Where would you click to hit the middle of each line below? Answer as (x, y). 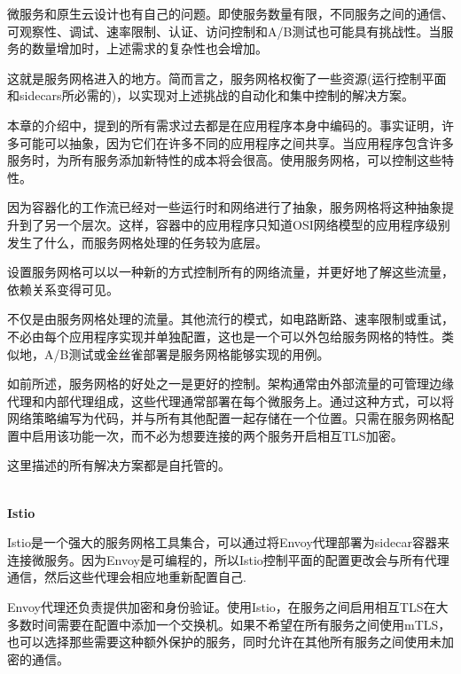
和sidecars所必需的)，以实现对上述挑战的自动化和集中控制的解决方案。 (211, 95)
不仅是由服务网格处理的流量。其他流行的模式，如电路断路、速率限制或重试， (230, 319)
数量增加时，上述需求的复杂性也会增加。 (149, 48)
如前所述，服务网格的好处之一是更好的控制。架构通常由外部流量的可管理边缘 (230, 384)
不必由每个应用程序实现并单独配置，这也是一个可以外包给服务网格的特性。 (224, 336)
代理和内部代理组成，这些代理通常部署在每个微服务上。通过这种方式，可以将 (230, 400)
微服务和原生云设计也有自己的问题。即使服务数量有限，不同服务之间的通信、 (230, 13)
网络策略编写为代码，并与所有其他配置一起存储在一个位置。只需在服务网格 (224, 418)
